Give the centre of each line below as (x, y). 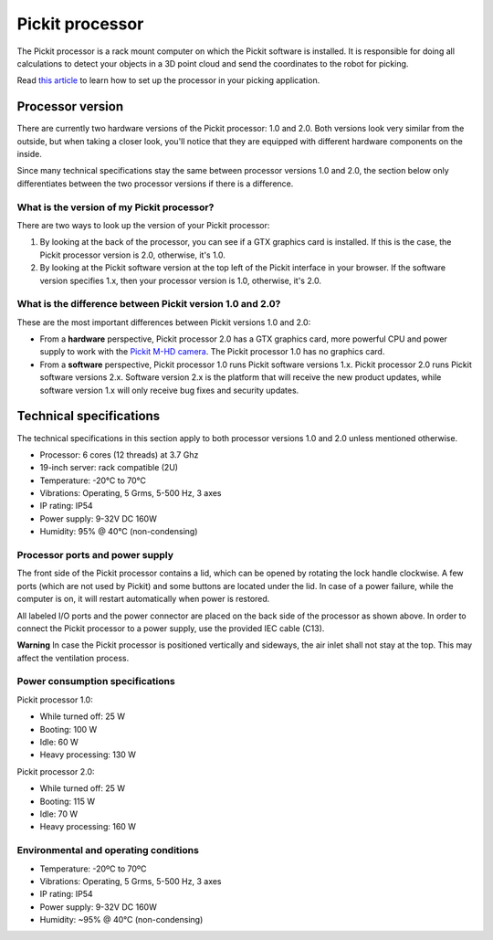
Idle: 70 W (59, 814)
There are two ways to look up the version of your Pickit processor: (143, 225)
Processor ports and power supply (95, 555)
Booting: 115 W (68, 801)
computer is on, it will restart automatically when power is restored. (143, 599)
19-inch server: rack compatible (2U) (109, 468)
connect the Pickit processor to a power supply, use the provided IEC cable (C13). (171, 628)
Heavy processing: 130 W (88, 755)
